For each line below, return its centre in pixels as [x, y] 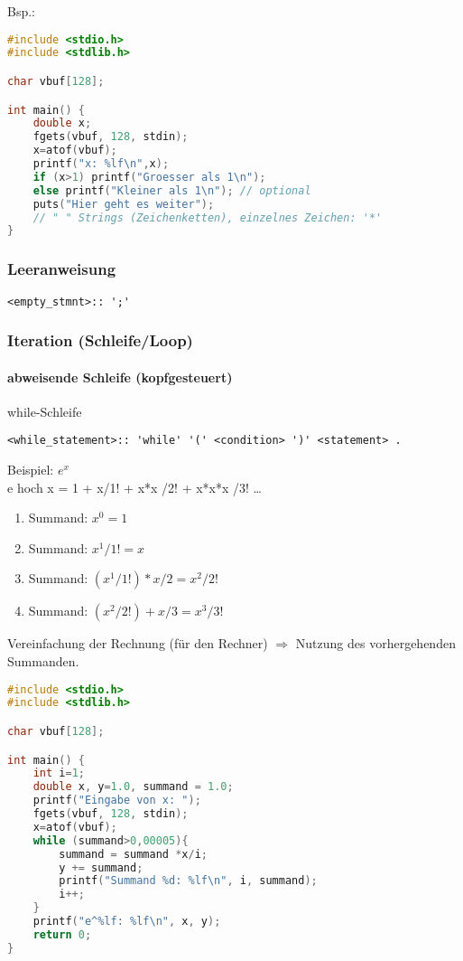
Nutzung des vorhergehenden [375, 643]
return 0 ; [62, 934]
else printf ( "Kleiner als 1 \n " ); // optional [172, 190]
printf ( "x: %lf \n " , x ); [101, 164]
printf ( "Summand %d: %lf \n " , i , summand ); [188, 881]
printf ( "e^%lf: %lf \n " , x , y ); [127, 922]
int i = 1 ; [59, 773]
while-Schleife [45, 411]
